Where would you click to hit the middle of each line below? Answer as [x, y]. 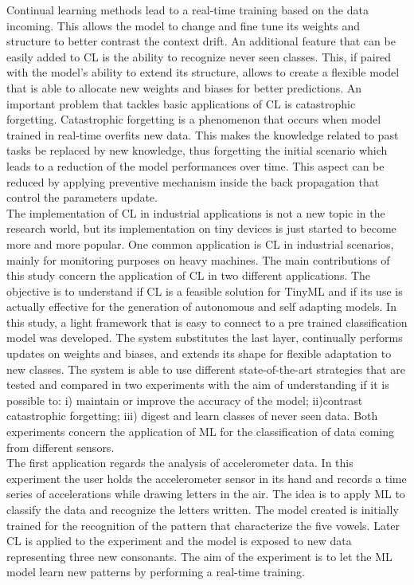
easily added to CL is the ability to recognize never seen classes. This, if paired [199, 56]
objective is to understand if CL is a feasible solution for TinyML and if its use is [205, 291]
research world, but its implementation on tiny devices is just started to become [201, 228]
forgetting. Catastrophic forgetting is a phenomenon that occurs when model [194, 119]
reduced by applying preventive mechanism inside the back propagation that [193, 181]
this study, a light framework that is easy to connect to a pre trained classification [207, 322]
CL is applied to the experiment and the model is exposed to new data [179, 541]
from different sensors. [61, 447]
